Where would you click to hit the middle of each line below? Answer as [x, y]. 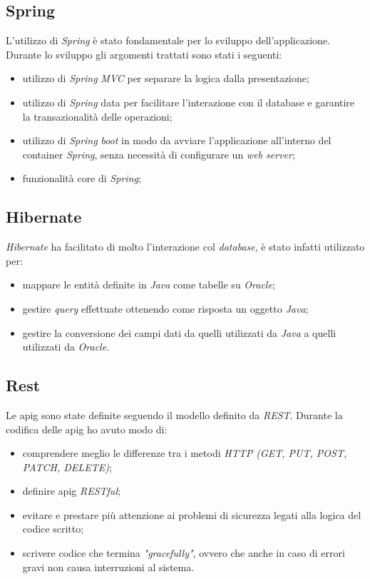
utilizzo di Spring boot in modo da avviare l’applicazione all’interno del [177, 140]
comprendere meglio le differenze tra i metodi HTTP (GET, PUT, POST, [185, 453]
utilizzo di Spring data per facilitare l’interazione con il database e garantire [189, 102]
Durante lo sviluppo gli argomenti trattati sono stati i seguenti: [144, 54]
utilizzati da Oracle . [66, 347]
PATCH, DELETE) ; [67, 467]
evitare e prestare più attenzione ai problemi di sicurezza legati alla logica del [192, 514]
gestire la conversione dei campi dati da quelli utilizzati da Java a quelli [179, 332]
